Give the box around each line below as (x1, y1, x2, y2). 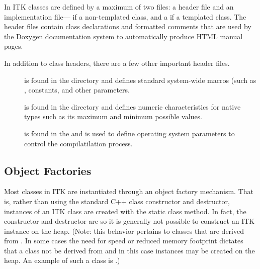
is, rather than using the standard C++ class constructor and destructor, (4, 196, 230, 206)
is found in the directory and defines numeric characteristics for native (24, 101, 241, 112)
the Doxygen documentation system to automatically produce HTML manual (4, 31, 243, 41)
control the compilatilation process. (24, 138, 133, 148)
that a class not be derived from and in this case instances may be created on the (4, 245, 255, 255)
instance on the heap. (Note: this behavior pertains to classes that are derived (4, 225, 244, 236)
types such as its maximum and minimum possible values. (24, 111, 203, 122)
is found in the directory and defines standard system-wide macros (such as (24, 74, 256, 85)
